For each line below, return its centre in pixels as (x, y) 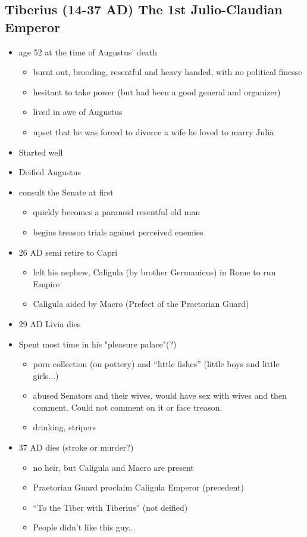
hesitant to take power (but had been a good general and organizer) (157, 91)
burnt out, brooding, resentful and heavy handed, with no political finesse (167, 72)
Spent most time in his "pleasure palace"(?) (98, 344)
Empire (46, 283)
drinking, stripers (64, 427)
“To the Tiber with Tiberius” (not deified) (110, 507)
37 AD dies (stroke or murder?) (76, 447)
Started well (41, 152)
